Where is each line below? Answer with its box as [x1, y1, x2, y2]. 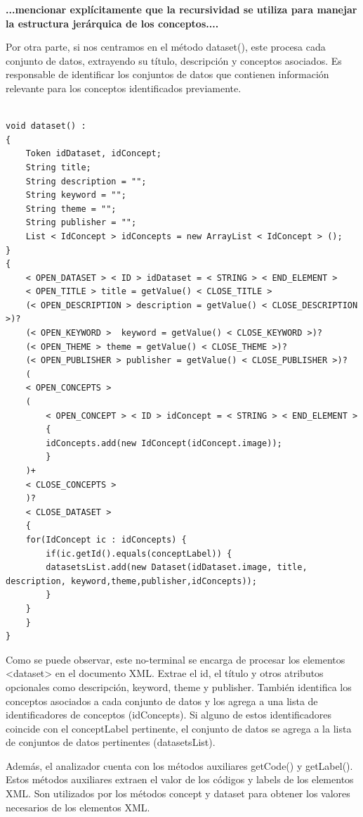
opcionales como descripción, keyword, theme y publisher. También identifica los [6, 679, 352, 694]
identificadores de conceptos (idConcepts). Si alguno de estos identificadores [6, 707, 332, 722]
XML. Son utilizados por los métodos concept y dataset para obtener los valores [6, 786, 350, 801]
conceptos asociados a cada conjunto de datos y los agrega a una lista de [6, 693, 318, 708]
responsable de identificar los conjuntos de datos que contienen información [6, 67, 329, 82]
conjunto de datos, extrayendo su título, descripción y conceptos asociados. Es [6, 53, 342, 68]
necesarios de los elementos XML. [6, 799, 150, 814]
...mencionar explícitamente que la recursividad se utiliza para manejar [6, 2, 357, 16]
